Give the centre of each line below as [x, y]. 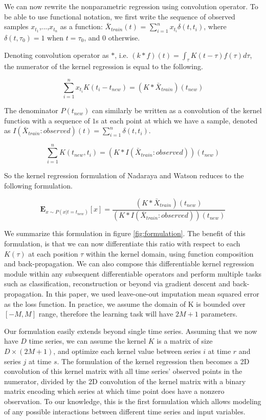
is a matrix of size [185, 341]
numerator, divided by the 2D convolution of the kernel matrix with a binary [125, 381]
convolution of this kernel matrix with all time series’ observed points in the [123, 371]
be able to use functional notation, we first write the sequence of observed [120, 16]
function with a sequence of [47, 120]
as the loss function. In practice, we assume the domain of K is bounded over [125, 303]
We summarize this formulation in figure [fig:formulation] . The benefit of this [125, 233]
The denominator [31, 110]
